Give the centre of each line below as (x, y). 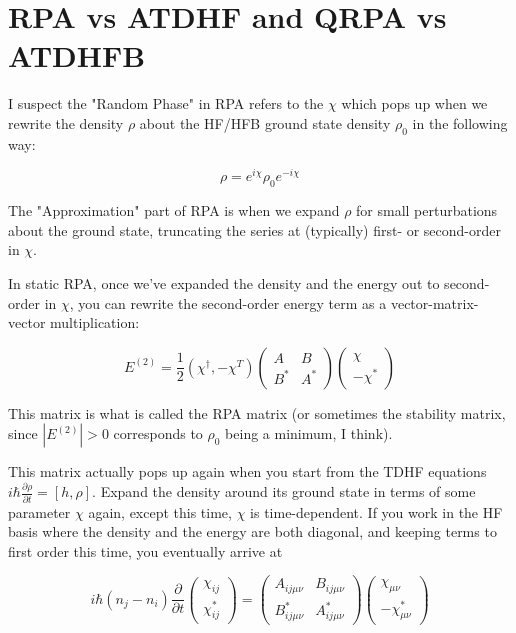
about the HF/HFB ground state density (265, 122)
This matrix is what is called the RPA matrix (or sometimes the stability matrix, (257, 412)
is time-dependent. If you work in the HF (376, 511)
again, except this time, (160, 511)
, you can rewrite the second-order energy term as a (228, 302)
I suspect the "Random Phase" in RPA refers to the (166, 103)
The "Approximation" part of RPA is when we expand (174, 210)
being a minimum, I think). (309, 433)
